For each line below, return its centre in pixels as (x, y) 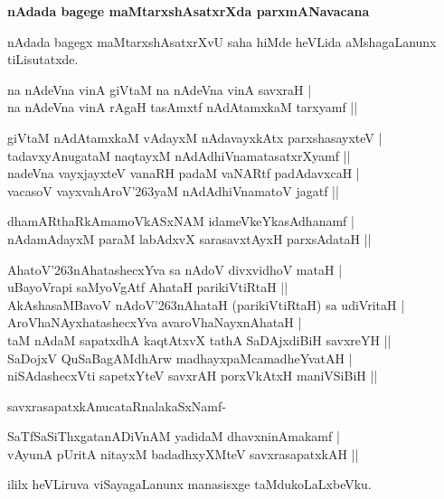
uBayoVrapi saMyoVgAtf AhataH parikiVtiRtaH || (148, 287)
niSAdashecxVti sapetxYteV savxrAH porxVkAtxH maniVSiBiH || (193, 376)
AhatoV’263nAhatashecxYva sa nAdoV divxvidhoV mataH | (175, 269)
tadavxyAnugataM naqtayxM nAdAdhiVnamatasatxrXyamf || (179, 155)
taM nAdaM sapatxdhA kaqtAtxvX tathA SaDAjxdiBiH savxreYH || (199, 339)
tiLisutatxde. (43, 59)
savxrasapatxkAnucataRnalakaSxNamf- (117, 405)
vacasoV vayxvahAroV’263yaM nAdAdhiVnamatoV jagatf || (173, 190)
